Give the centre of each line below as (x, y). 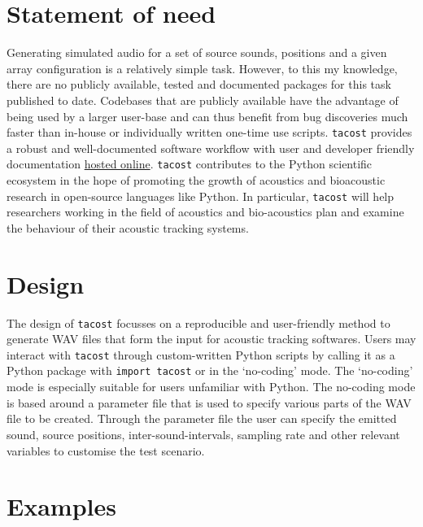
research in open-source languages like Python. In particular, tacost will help (201, 196)
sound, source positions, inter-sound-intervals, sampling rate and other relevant (203, 434)
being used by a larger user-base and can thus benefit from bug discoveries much (207, 116)
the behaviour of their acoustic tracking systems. (128, 227)
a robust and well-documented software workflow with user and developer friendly (211, 148)
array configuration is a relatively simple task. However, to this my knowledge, (202, 68)
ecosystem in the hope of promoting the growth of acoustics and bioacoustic (196, 180)
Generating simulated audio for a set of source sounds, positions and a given (197, 52)
